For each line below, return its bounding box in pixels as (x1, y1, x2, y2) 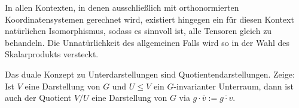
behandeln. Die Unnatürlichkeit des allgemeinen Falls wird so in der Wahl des (5, 36, 290, 48)
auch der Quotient (5, 91, 72, 104)
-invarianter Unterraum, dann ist (173, 79, 294, 92)
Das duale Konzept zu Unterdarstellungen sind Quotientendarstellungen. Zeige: (5, 67, 295, 80)
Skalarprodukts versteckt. (5, 48, 99, 60)
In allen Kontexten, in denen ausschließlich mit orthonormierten (5, 1, 239, 13)
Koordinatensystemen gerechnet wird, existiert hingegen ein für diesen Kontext (5, 13, 294, 25)
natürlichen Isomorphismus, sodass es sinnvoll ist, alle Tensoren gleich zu (5, 24, 272, 37)
